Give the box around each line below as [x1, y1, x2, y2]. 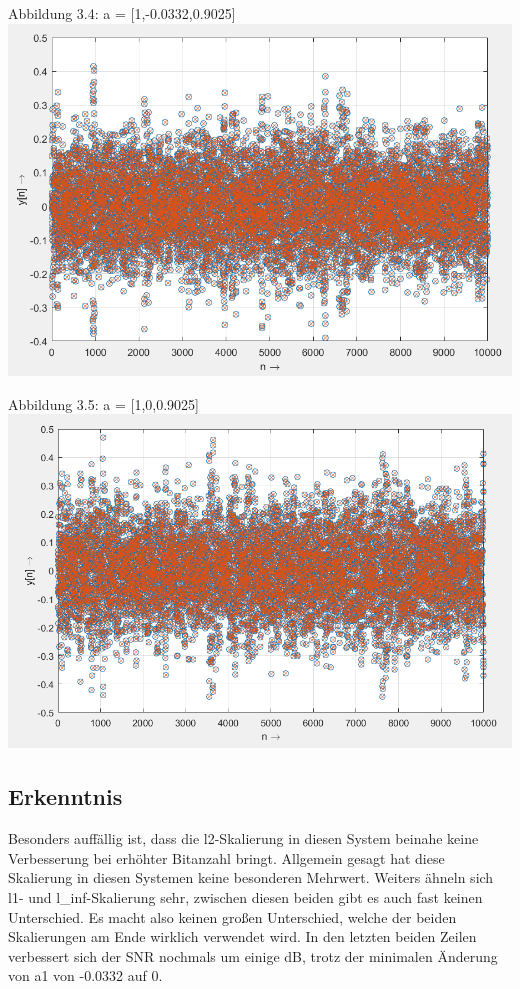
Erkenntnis [8, 781, 123, 812]
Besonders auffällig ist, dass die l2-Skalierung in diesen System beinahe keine [8, 828, 479, 849]
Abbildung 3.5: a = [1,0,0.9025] [8, 393, 199, 414]
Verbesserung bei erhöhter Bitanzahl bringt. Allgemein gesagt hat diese [8, 847, 445, 868]
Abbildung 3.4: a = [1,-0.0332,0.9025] [8, 3, 236, 23]
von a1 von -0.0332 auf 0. [8, 965, 163, 986]
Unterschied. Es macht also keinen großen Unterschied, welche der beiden [8, 906, 457, 927]
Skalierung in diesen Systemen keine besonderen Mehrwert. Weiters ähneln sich [8, 867, 494, 888]
